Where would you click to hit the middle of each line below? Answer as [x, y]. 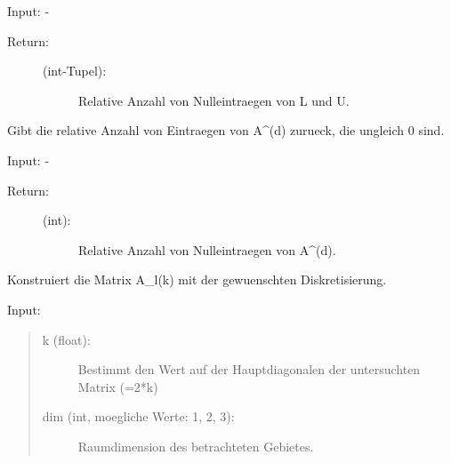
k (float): [66, 339]
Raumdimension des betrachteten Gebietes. [196, 446]
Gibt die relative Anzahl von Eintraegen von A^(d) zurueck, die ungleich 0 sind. [226, 130]
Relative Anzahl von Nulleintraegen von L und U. [214, 100]
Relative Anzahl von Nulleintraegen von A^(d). [207, 249]
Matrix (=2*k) [118, 386]
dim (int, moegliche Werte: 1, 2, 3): [138, 416]
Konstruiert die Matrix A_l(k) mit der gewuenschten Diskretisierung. [197, 279]
